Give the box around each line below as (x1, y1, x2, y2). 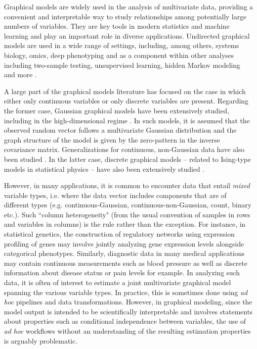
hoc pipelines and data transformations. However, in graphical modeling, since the (4, 297, 252, 307)
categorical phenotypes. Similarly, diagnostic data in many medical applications (4, 248, 245, 258)
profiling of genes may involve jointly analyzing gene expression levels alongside (4, 238, 244, 249)
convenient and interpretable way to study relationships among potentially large (4, 11, 247, 21)
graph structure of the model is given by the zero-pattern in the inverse (4, 134, 220, 145)
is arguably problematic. (4, 335, 78, 346)
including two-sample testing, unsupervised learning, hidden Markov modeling (4, 59, 241, 70)
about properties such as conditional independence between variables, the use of (4, 316, 246, 326)
